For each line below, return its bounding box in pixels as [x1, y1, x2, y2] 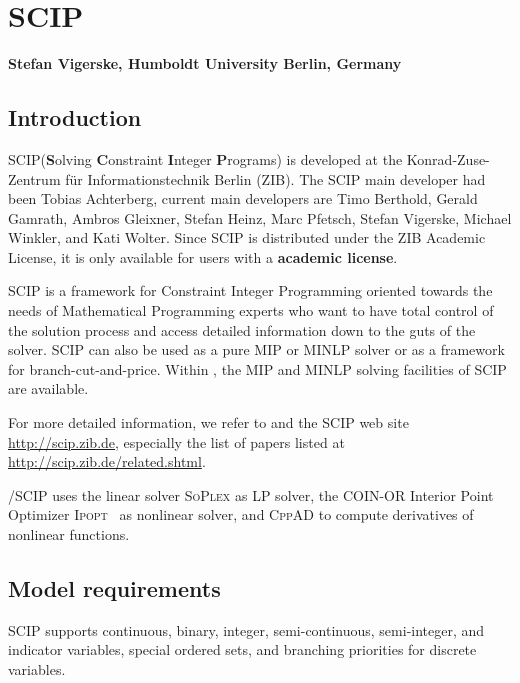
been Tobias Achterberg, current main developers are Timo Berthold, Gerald [8, 188, 478, 209]
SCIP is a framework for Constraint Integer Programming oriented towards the [8, 280, 493, 301]
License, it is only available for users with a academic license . [8, 246, 398, 267]
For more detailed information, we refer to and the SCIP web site [8, 412, 409, 433]
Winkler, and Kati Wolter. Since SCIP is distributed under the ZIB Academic [8, 227, 486, 248]
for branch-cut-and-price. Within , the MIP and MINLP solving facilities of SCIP [8, 358, 507, 379]
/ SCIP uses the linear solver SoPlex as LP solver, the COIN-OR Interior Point [8, 484, 494, 505]
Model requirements [8, 573, 221, 603]
